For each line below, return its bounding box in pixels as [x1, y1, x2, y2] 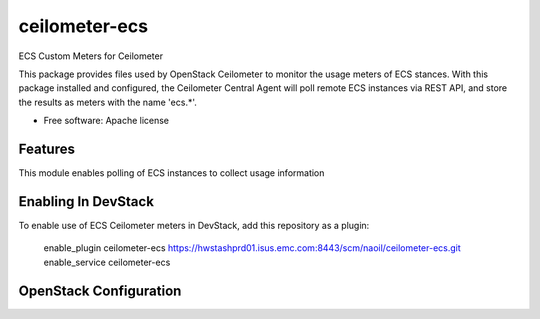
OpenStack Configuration [18, 282, 182, 299]
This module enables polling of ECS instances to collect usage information [18, 167, 325, 179]
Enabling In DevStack [18, 193, 155, 210]
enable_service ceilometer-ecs [43, 256, 171, 268]
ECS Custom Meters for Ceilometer [18, 50, 164, 62]
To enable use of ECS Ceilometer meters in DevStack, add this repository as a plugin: [18, 219, 370, 231]
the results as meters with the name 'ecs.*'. [18, 96, 197, 108]
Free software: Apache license [43, 115, 170, 127]
